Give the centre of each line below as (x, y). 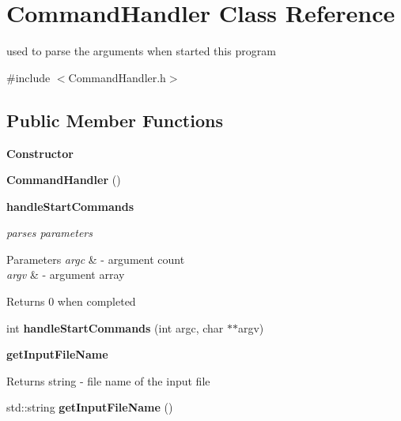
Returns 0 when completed (71, 301)
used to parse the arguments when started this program (141, 51)
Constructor (40, 153)
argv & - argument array (66, 274)
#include (28, 77)
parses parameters (49, 233)
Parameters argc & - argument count (96, 259)
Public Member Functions (115, 120)
